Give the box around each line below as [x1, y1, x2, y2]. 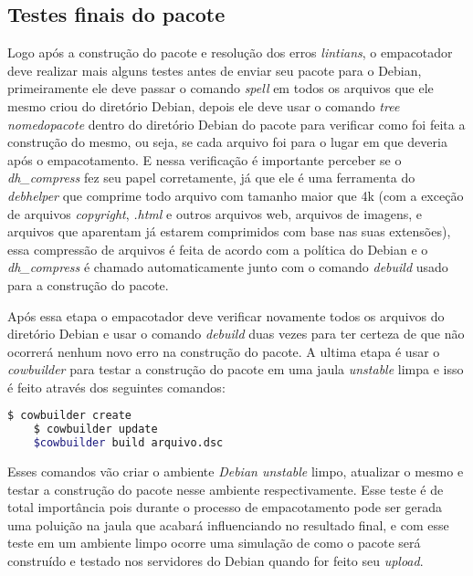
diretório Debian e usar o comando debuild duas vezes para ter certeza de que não [7, 324, 465, 343]
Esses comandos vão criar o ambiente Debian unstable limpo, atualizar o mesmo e [7, 462, 464, 481]
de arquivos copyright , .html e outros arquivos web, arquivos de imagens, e [7, 204, 423, 223]
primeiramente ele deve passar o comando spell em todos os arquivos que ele [7, 79, 434, 98]
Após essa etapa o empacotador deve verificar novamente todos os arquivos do [7, 306, 445, 325]
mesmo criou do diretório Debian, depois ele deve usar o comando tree [7, 96, 400, 115]
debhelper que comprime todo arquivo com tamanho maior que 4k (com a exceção [7, 185, 464, 204]
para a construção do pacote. [7, 275, 169, 294]
